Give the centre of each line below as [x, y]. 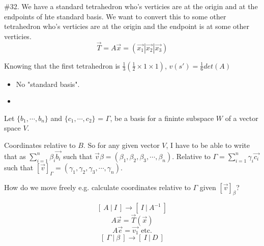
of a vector [242, 118]
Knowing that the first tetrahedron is [62, 65]
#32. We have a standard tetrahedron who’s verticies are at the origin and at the [131, 6]
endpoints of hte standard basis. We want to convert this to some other [115, 16]
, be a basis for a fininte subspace [162, 118]
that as [15, 156]
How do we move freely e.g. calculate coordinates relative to [97, 187]
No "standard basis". [48, 84]
